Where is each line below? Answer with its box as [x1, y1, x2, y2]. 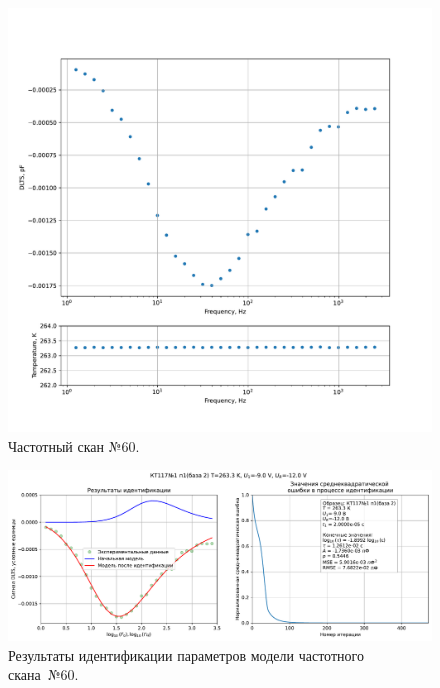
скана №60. [8, 664, 79, 685]
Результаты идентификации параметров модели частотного [8, 644, 364, 665]
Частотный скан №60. [8, 435, 140, 456]
